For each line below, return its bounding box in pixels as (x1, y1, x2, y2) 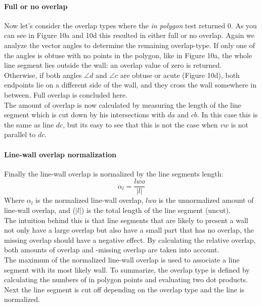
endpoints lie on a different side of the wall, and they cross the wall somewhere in (4, 79, 257, 90)
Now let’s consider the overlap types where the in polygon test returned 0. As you (4, 20, 257, 30)
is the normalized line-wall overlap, (35, 195, 144, 205)
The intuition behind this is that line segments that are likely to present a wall (4, 214, 248, 225)
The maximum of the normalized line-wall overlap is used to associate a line (4, 254, 240, 265)
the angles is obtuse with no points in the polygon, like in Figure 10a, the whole (4, 50, 252, 60)
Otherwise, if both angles (4, 69, 82, 80)
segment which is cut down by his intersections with (4, 109, 165, 120)
